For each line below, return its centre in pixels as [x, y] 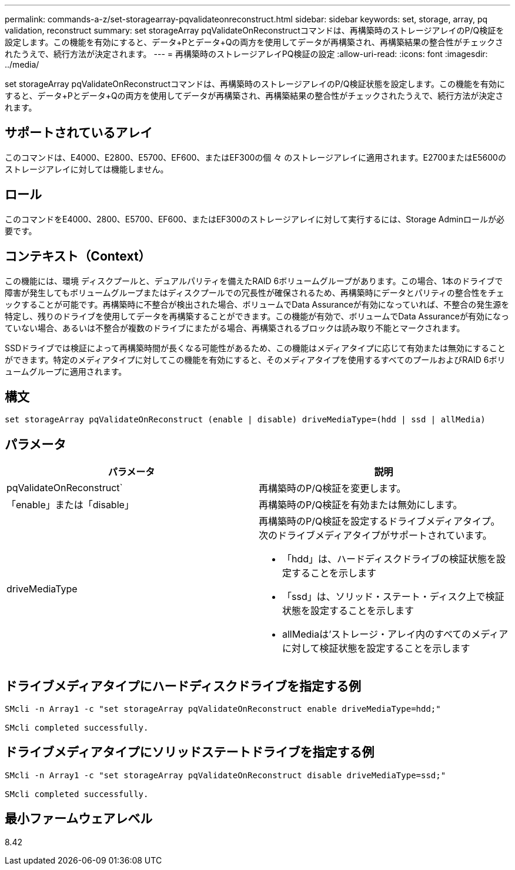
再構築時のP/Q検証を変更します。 [332, 489]
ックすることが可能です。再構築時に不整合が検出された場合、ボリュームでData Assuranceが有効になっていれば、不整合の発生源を [257, 304]
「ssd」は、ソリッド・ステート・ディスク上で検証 [393, 597]
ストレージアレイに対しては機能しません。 [87, 169]
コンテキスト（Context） [78, 256]
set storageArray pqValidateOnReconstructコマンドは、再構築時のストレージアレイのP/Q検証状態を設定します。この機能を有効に [255, 84]
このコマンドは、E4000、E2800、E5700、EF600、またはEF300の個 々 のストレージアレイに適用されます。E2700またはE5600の [255, 157]
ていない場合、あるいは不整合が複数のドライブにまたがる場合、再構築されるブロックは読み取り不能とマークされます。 [235, 328]
